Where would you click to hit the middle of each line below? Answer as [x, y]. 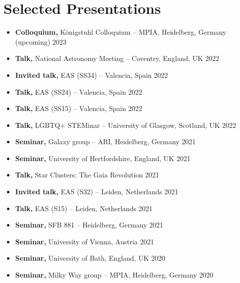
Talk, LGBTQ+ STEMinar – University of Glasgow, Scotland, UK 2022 [126, 125]
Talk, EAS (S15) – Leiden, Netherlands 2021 [84, 208]
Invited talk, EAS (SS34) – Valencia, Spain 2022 [91, 75]
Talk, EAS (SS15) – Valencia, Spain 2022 [79, 108]
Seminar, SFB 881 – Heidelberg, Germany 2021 [89, 225]
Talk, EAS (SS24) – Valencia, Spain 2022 [79, 91]
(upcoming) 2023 [41, 41]
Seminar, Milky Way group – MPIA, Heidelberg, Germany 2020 [114, 275]
